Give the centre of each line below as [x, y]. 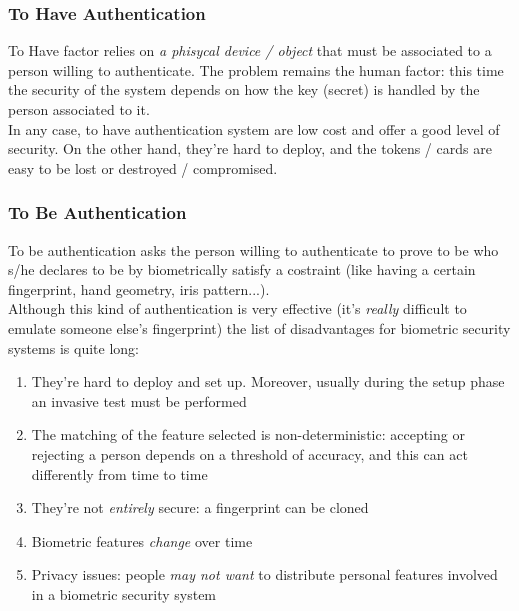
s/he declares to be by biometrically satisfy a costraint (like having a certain [242, 269]
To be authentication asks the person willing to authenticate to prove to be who [253, 249]
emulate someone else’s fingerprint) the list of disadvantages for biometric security [259, 327]
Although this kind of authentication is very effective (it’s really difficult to [237, 308]
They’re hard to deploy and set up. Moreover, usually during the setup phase [268, 381]
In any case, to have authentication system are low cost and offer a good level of [254, 128]
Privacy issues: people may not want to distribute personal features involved [264, 574]
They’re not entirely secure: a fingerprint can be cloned [200, 507]
